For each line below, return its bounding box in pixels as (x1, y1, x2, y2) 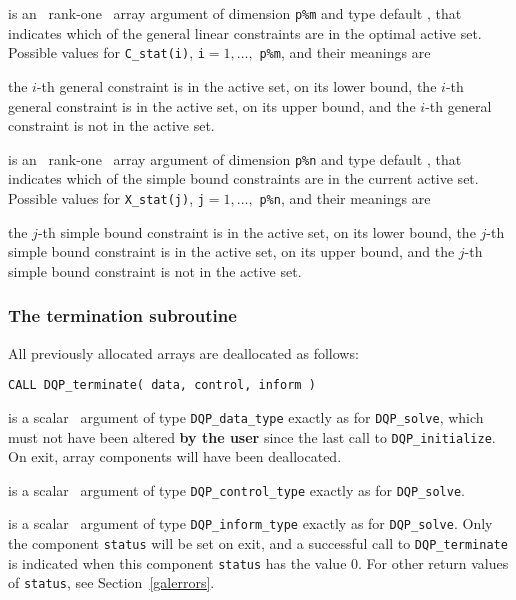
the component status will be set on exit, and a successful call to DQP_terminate (8, 533, 508, 554)
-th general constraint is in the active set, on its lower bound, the (36, 75, 437, 96)
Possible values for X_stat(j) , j (8, 187, 205, 208)
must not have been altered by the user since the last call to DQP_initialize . (8, 426, 496, 447)
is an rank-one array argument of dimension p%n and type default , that (8, 148, 462, 169)
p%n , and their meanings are (259, 187, 431, 208)
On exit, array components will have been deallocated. (8, 446, 342, 467)
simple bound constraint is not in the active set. (8, 260, 302, 281)
